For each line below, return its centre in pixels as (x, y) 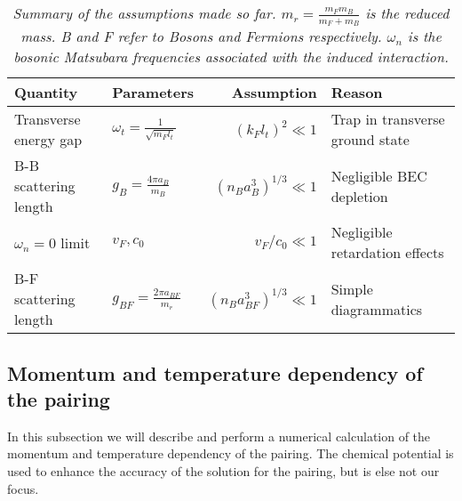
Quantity (46, 93)
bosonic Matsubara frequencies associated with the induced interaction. (231, 57)
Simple (352, 288)
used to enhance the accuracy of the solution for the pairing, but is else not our (223, 471)
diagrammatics (377, 309)
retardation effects (387, 253)
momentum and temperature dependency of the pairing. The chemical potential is (231, 453)
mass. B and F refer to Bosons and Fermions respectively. (201, 36)
